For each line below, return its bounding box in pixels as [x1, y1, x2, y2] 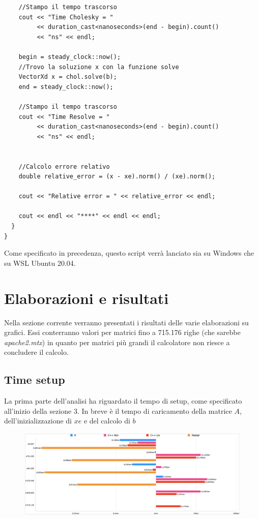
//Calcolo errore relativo [18, 163, 110, 170]
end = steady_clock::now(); [18, 83, 113, 90]
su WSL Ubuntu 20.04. [4, 257, 76, 268]
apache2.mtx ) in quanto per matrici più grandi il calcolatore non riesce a [4, 337, 230, 347]
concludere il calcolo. [4, 347, 69, 357]
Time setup [4, 372, 65, 387]
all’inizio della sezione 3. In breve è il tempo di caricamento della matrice [4, 405, 232, 416]
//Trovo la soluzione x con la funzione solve [18, 63, 179, 71]
